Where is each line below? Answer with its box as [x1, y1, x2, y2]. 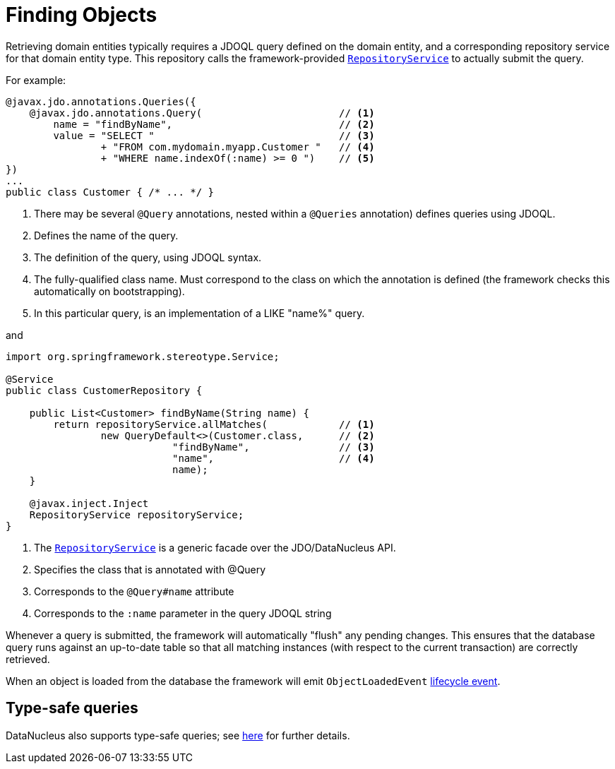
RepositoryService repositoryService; [29, 508, 244, 520]
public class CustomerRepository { [6, 384, 203, 396]
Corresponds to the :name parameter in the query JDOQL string [34, 607, 332, 619]
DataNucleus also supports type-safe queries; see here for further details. [6, 729, 350, 741]
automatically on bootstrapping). [34, 285, 185, 297]
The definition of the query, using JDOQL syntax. [34, 251, 262, 263]
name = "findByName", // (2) [53, 118, 375, 130]
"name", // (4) [172, 452, 375, 464]
